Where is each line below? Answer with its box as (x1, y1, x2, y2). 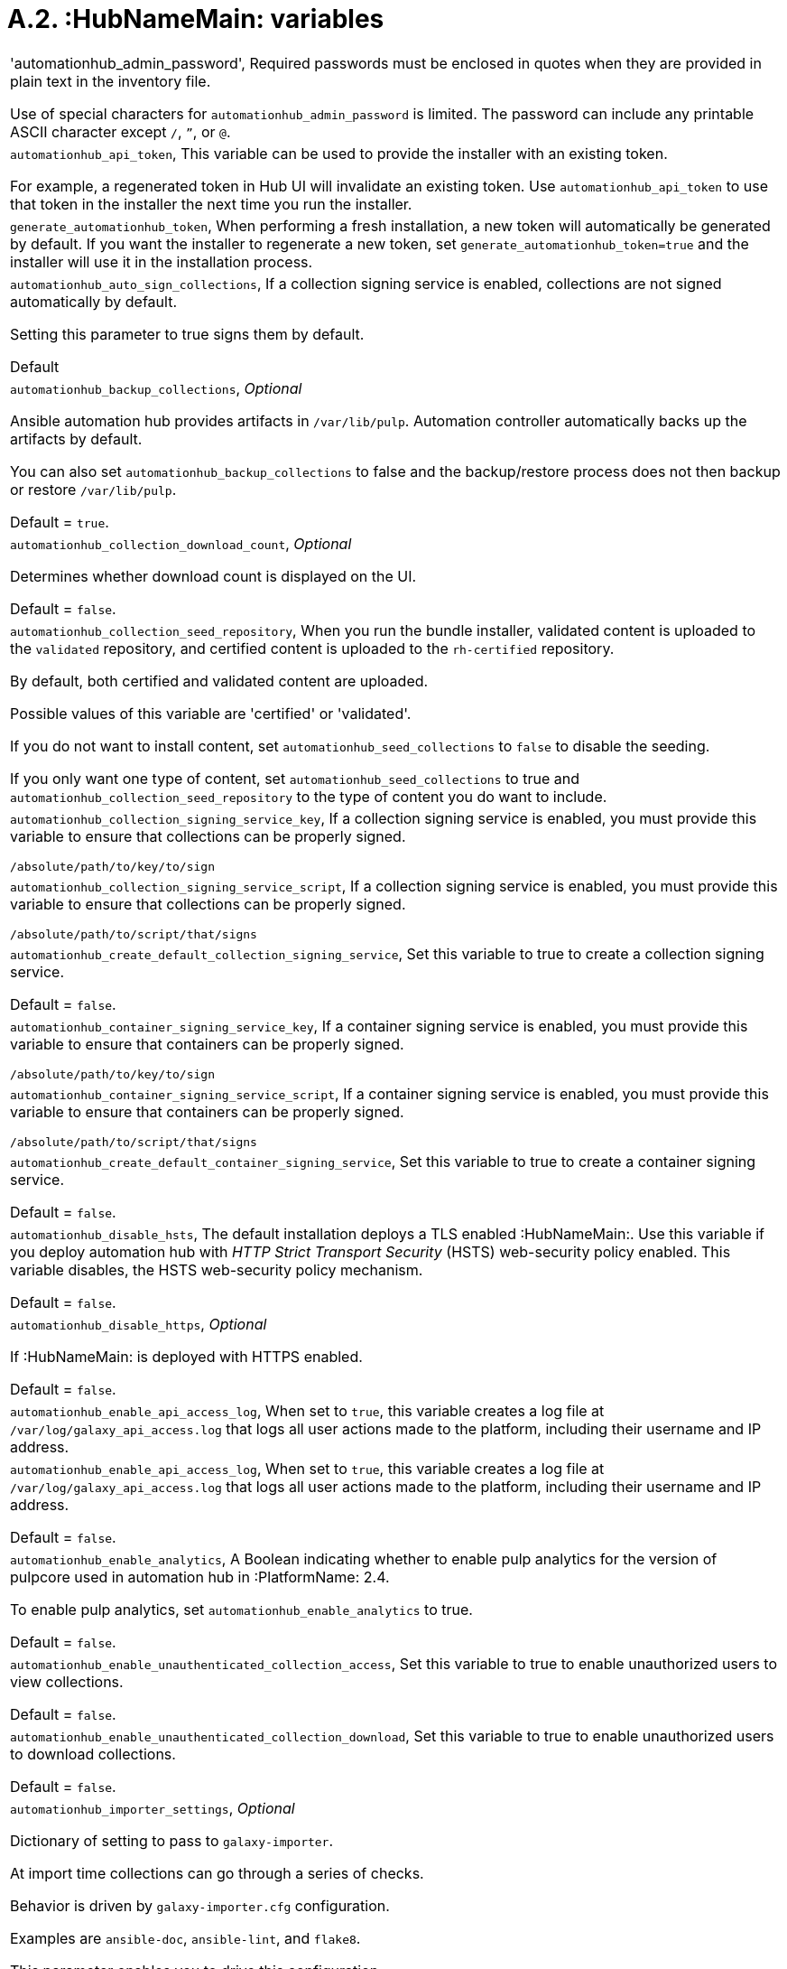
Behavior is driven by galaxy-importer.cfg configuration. (10, 1896, 390, 1915)
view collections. (10, 1672, 124, 1691)
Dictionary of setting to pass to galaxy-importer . (10, 1831, 334, 1850)
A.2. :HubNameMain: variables (7, 4, 384, 34)
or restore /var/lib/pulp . (10, 480, 177, 499)
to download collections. (10, 1744, 176, 1763)
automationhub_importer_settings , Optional (10, 1798, 295, 1817)
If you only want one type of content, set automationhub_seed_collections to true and (10, 769, 579, 788)
